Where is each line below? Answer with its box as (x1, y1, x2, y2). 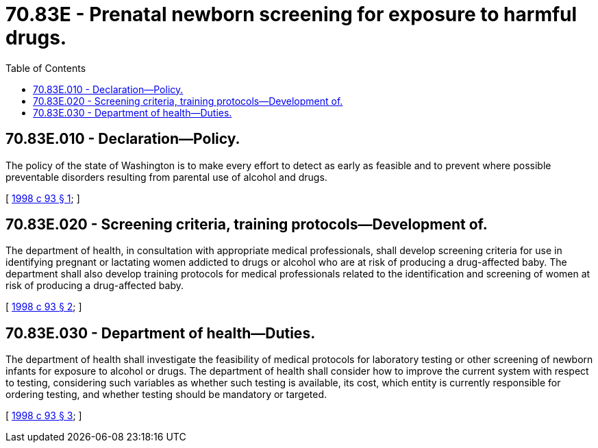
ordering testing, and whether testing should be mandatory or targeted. (5, 388, 327, 401)
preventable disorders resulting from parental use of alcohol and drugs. (5, 171, 327, 183)
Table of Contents (5, 62, 86, 74)
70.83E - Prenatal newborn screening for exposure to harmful (5, 3, 577, 26)
